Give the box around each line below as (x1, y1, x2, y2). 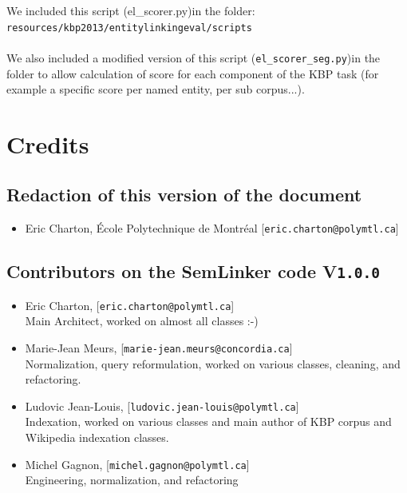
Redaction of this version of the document (6, 182, 362, 207)
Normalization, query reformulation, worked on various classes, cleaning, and (25, 355, 401, 372)
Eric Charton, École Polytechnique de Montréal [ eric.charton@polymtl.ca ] (25, 220, 399, 237)
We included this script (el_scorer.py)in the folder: (6, 2, 255, 18)
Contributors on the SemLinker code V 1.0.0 (6, 259, 380, 284)
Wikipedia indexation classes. (25, 429, 169, 446)
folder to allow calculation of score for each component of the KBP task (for (6, 65, 379, 82)
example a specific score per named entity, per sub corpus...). (6, 81, 305, 97)
